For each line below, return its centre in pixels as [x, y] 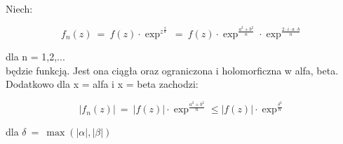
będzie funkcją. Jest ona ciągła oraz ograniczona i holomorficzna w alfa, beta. [172, 70]
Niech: [19, 8]
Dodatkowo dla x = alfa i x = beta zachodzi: [102, 84]
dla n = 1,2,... [35, 56]
